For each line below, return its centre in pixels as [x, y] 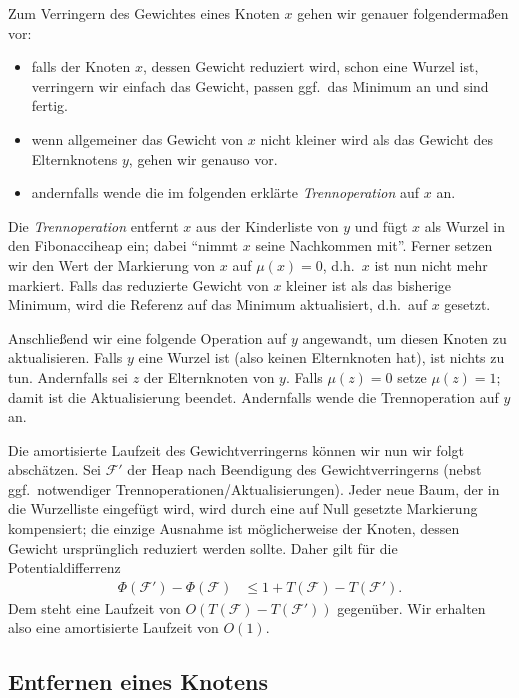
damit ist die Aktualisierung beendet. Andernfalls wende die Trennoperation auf [253, 396]
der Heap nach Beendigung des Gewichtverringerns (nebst [304, 469]
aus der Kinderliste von [267, 225]
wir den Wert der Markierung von [112, 264]
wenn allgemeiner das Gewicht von [137, 138]
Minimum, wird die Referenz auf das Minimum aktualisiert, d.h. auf [217, 304]
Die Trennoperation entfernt [93, 225]
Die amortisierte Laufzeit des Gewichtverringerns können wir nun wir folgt [236, 449]
